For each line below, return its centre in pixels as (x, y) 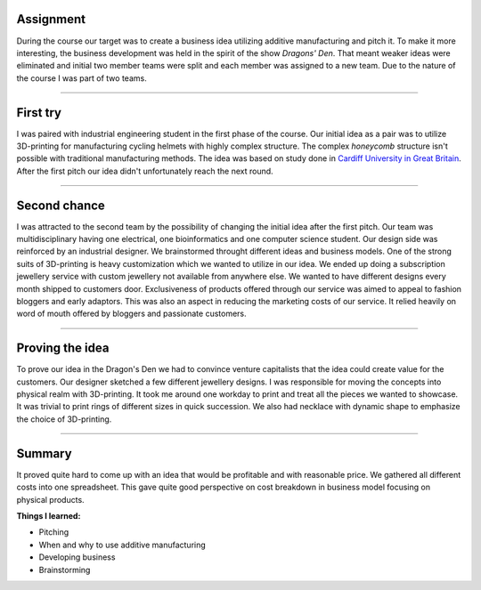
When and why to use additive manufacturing (122, 545)
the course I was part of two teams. (82, 78)
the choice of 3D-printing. (64, 419)
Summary (44, 453)
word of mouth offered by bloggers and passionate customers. (131, 314)
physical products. (50, 499)
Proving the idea (63, 348)
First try (39, 113)
